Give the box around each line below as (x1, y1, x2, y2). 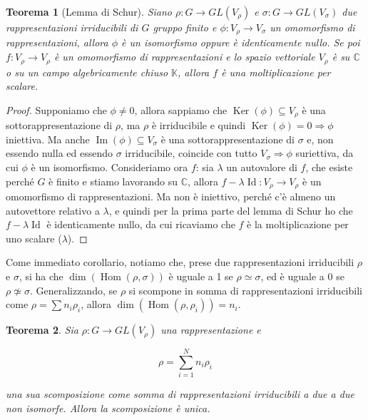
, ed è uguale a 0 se (260, 268, 344, 283)
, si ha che (19, 268, 63, 283)
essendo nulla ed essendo (6, 145, 113, 160)
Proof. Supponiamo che (6, 102, 107, 117)
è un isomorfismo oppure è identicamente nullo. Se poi (121, 35, 360, 50)
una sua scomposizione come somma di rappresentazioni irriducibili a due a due (6, 386, 354, 401)
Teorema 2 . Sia (6, 322, 78, 337)
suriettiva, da (295, 145, 354, 160)
